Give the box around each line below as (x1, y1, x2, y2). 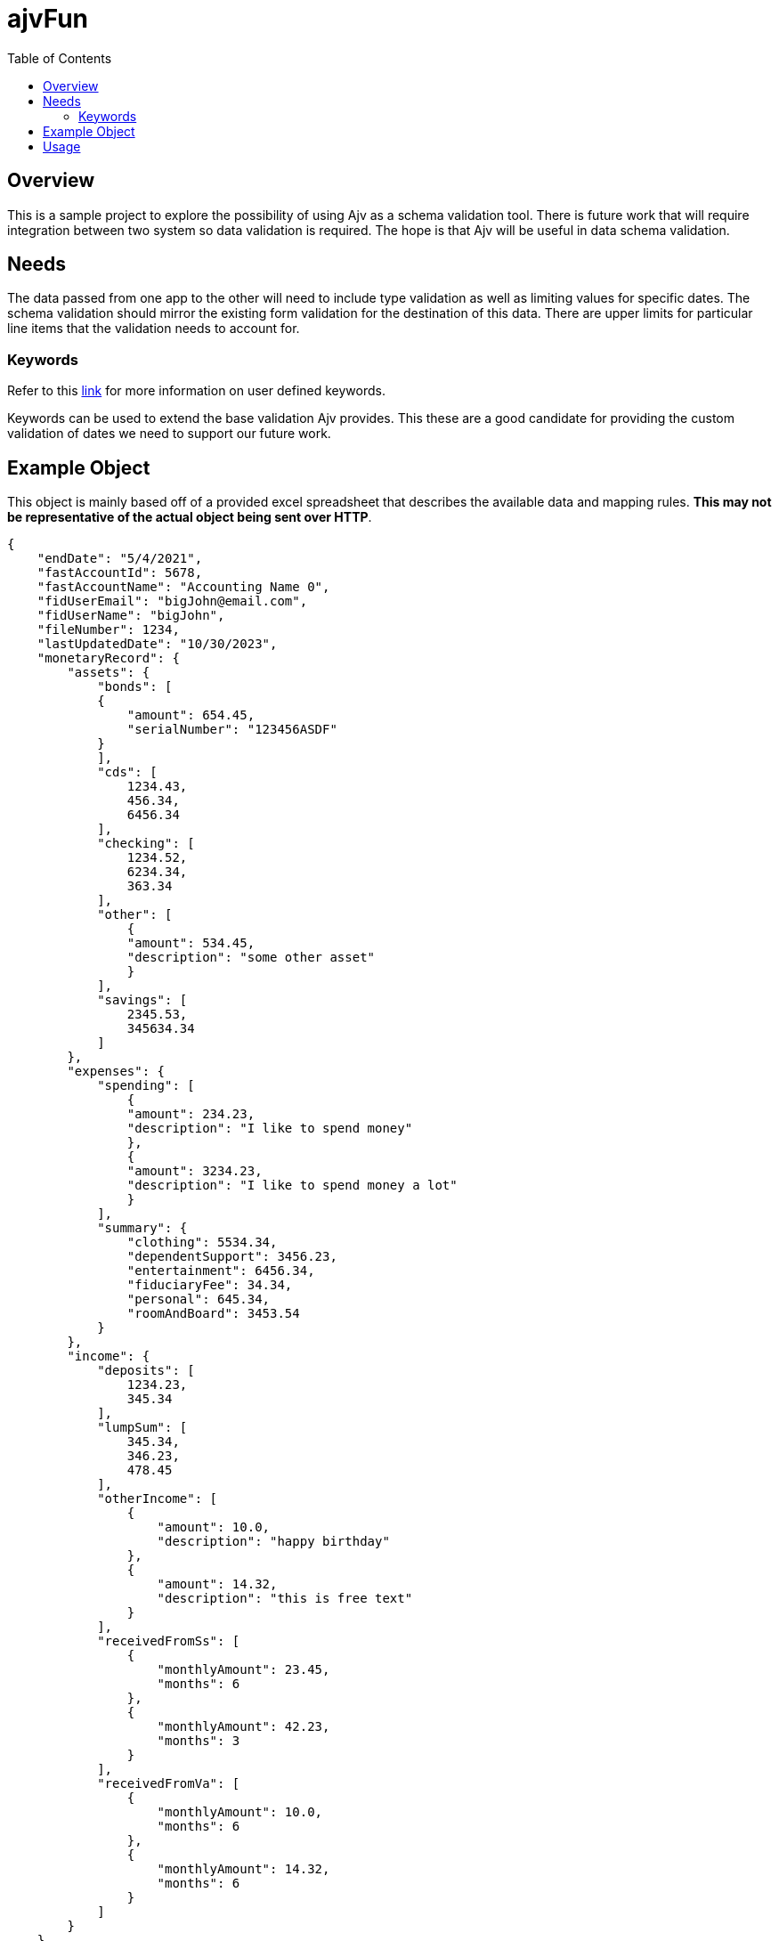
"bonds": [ (97, 679, 173, 694)
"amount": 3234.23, (126, 1164, 263, 1179)
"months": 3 (157, 1734, 240, 1749)
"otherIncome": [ (97, 1491, 218, 1507)
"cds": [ (97, 765, 158, 780)
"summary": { (97, 1221, 188, 1236)
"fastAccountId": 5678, (37, 565, 203, 581)
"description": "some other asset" (126, 950, 376, 965)
